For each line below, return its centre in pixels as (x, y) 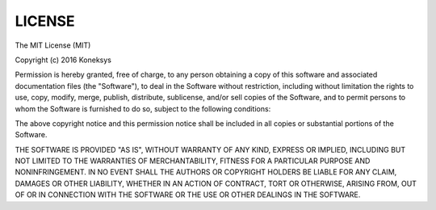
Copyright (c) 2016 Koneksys (63, 60)
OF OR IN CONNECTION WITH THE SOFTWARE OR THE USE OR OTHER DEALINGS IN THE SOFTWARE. (188, 195)
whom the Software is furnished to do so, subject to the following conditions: (143, 108)
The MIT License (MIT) (53, 45)
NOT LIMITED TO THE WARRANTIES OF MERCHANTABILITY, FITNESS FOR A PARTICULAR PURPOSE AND (193, 161)
